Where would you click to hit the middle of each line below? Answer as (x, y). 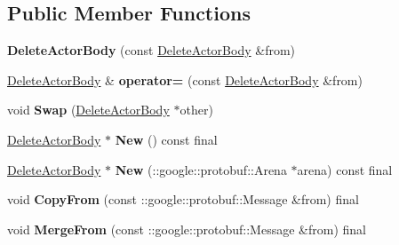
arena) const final (345, 169)
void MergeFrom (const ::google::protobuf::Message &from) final (187, 229)
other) (196, 110)
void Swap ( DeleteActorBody (88, 110)
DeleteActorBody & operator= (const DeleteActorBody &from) (185, 79)
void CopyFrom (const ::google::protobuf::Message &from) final (183, 199)
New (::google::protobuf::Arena (201, 169)
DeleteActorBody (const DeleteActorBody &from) (152, 50)
